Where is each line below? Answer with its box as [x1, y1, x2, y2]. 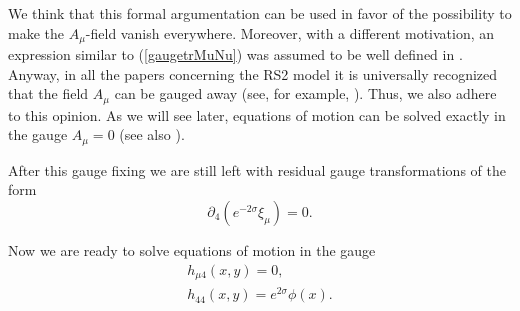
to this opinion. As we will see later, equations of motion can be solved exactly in [8, 104, 506, 125]
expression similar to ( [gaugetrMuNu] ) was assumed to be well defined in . [8, 44, 463, 65]
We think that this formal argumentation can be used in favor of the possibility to [8, 3, 512, 23]
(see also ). [119, 124, 185, 145]
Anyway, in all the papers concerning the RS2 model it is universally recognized [8, 63, 498, 84]
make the [8, 22, 64, 43]
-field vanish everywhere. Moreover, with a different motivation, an [85, 22, 495, 43]
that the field [8, 83, 89, 104]
